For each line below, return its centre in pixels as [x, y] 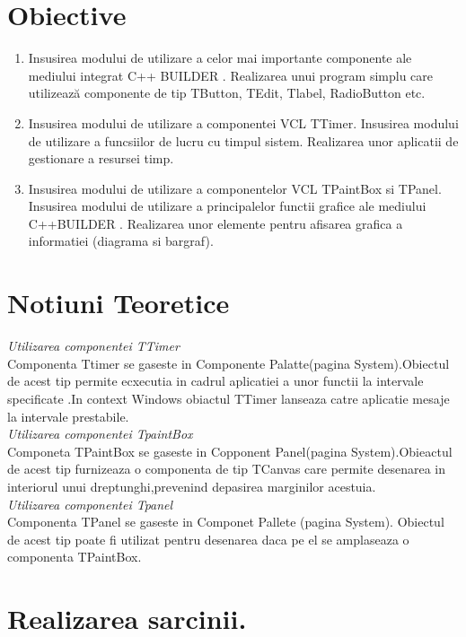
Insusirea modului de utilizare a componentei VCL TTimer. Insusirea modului [243, 122]
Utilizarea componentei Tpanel [90, 504]
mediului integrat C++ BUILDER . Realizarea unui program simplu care [231, 75]
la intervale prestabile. [68, 416]
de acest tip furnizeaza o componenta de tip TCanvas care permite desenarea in [226, 469]
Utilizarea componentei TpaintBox [100, 434]
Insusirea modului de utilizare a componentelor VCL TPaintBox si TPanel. [235, 188]
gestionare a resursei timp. [101, 158]
